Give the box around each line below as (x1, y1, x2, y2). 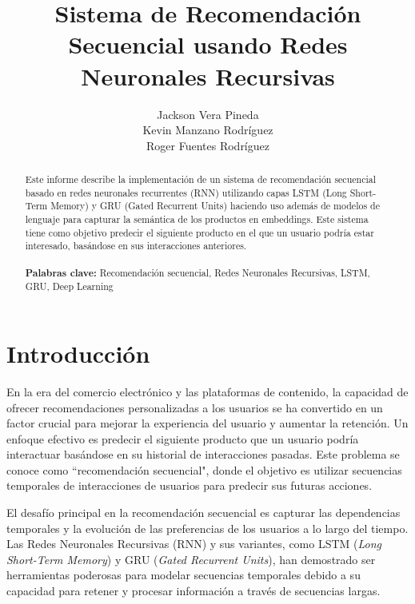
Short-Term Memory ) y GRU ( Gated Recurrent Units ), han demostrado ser (6, 550, 376, 567)
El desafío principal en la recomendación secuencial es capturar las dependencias (6, 504, 401, 521)
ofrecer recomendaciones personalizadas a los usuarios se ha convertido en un (6, 399, 383, 415)
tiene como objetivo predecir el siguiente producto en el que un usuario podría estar (25, 225, 374, 239)
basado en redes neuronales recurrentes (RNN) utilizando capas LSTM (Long (25, 185, 347, 199)
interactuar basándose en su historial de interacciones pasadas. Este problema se (6, 446, 400, 463)
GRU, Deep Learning (25, 280, 114, 293)
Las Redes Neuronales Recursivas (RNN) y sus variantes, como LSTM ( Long (6, 535, 382, 552)
